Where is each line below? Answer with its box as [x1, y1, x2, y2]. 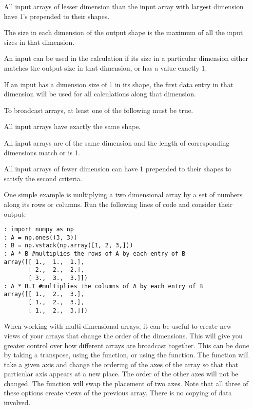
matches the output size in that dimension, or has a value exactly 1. [4, 62, 207, 73]
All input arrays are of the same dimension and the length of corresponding [4, 137, 230, 148]
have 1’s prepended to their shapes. [4, 11, 110, 21]
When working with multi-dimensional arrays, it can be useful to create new [4, 321, 232, 331]
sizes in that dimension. [4, 37, 75, 47]
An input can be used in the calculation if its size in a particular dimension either [4, 53, 248, 63]
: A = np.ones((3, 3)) [4, 234, 78, 241]
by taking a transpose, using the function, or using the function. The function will [4, 350, 249, 360]
